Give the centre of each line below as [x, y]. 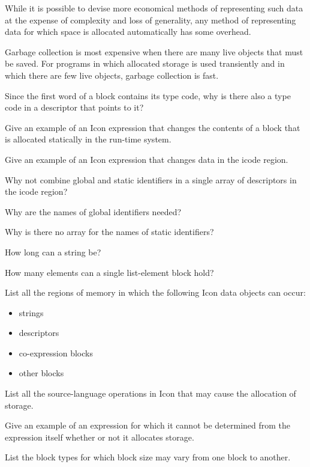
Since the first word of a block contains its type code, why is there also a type [148, 95]
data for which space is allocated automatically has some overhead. [128, 32]
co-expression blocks [56, 353]
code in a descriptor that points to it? [74, 107]
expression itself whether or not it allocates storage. [100, 437]
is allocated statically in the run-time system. [88, 139]
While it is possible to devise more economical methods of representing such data [154, 8]
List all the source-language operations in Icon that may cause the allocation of [151, 393]
